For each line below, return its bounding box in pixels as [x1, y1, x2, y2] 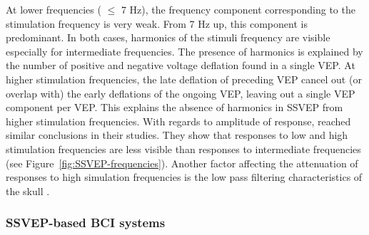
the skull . [6, 183, 50, 198]
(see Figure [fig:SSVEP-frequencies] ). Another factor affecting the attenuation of [6, 155, 358, 170]
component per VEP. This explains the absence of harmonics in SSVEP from [6, 100, 343, 115]
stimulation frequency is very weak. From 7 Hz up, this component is [6, 16, 308, 31]
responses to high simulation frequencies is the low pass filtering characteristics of [6, 169, 363, 184]
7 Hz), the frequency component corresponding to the [121, 2, 355, 16]
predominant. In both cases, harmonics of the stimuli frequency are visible [6, 30, 330, 45]
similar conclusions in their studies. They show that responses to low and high [6, 127, 348, 142]
